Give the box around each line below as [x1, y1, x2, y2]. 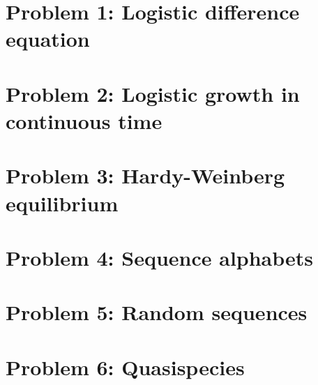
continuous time [6, 106, 162, 135]
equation [6, 24, 90, 53]
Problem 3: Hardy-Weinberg [6, 161, 285, 190]
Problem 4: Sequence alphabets [6, 243, 314, 271]
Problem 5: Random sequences [6, 298, 308, 326]
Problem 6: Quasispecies [6, 352, 245, 381]
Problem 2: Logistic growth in [6, 79, 300, 107]
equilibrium [6, 188, 119, 217]
